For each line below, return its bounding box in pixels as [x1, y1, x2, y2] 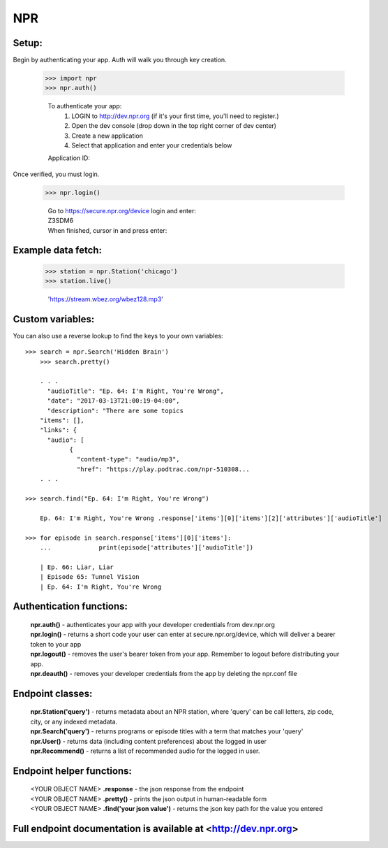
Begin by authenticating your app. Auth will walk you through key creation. [13, 56, 227, 64]
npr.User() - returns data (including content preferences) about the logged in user [30, 737, 267, 745]
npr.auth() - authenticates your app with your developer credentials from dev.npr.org [30, 620, 276, 628]
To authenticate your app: [47, 102, 122, 110]
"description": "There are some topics [47, 406, 184, 415]
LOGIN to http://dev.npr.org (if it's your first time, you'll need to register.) [71, 112, 279, 120]
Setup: [13, 37, 43, 49]
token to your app [30, 640, 82, 648]
